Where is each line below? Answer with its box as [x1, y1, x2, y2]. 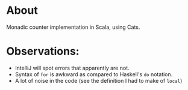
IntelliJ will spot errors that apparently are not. [14, 64, 130, 71]
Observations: [6, 44, 80, 58]
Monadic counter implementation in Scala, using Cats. [6, 23, 140, 31]
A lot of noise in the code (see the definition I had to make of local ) [14, 77, 183, 84]
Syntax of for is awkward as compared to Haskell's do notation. [14, 70, 173, 78]
